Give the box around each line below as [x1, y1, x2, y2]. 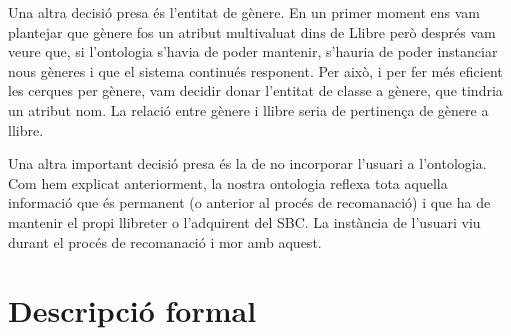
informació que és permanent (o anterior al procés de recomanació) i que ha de [8, 192, 491, 213]
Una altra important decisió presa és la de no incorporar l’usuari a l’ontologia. [8, 153, 487, 174]
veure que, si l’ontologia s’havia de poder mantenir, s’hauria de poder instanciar [8, 41, 498, 62]
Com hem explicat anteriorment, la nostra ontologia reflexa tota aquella [8, 172, 448, 193]
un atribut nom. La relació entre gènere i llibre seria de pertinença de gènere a [8, 99, 489, 120]
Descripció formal [8, 290, 257, 331]
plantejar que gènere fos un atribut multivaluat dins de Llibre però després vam [8, 21, 496, 42]
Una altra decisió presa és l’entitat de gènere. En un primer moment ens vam [8, 2, 480, 22]
